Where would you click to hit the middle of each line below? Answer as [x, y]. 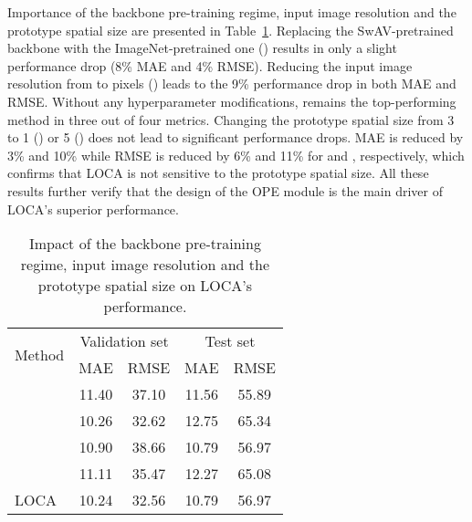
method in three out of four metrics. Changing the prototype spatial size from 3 [231, 119]
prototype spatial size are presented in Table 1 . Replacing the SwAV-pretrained [231, 30]
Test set [230, 341]
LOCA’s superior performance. [93, 209]
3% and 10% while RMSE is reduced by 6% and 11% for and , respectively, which [236, 155]
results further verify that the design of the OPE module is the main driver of [225, 190]
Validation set [124, 341]
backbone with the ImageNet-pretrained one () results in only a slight [202, 48]
